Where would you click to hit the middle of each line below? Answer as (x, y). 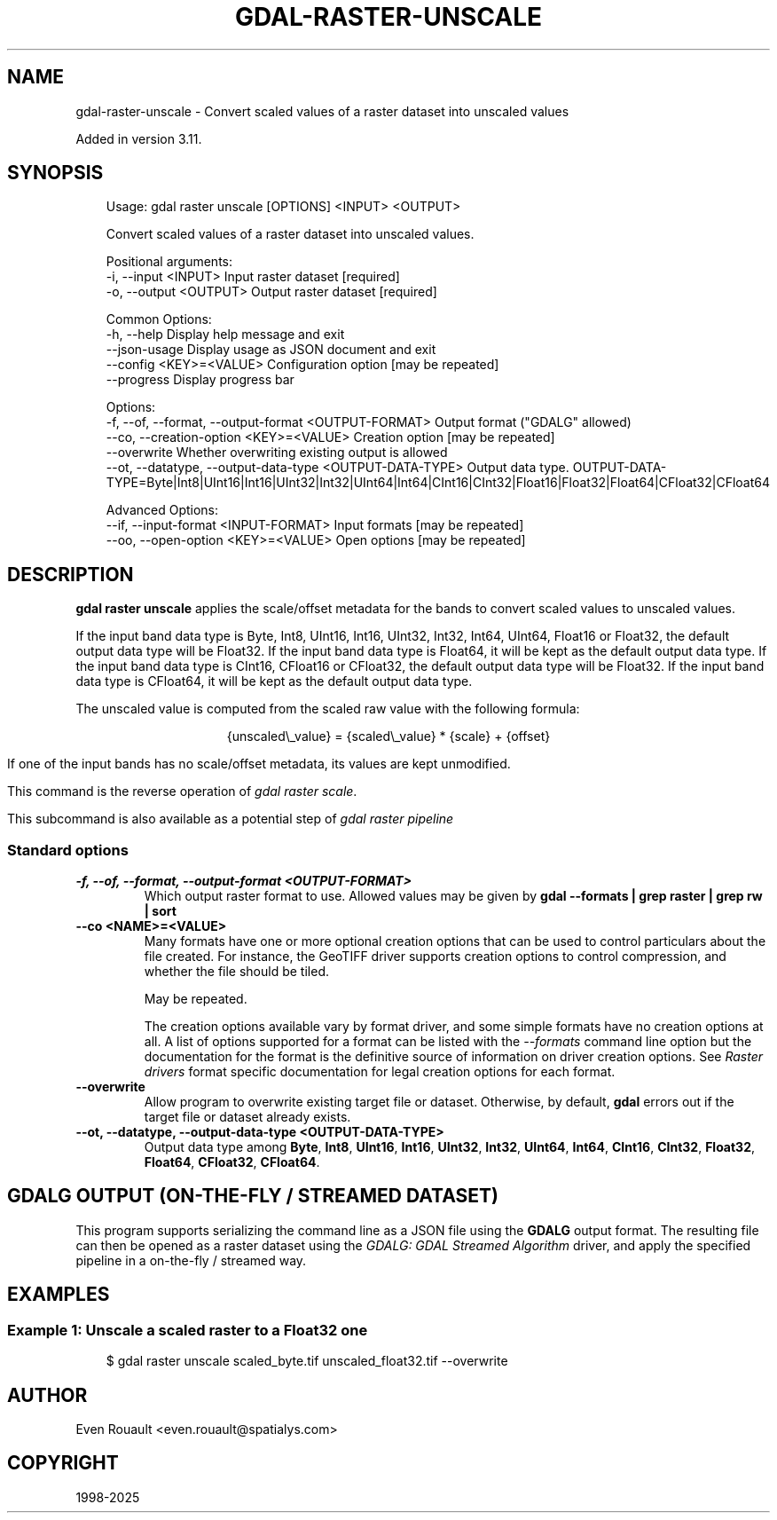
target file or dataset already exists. (247, 1117)
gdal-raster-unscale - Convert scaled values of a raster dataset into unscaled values (322, 111)
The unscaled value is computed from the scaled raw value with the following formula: (328, 709)
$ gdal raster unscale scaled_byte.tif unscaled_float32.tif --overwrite (307, 1361)
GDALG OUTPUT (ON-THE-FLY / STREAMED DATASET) (253, 1196)
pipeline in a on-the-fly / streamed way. (191, 1260)
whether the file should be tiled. (236, 972)
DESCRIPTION (71, 574)
